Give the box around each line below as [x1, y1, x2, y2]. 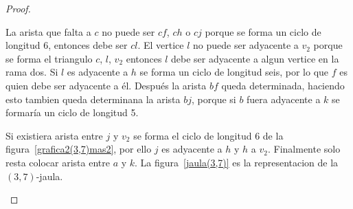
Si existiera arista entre [5, 128, 103, 142]
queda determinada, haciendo [221, 78, 345, 92]
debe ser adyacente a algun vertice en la [171, 51, 339, 65]
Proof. [5, 1, 31, 15]
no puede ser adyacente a [193, 38, 299, 52]
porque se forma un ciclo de [205, 24, 321, 38]
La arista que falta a [5, 24, 91, 38]
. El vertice [137, 38, 184, 52]
